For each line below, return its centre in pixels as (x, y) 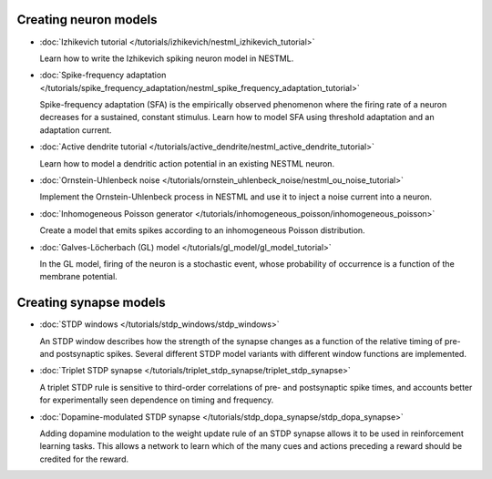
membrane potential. (78, 277)
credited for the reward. (84, 459)
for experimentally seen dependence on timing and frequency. (157, 400)
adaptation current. (76, 130)
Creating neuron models (87, 20)
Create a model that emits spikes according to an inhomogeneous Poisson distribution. (202, 230)
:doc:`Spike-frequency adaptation (103, 75)
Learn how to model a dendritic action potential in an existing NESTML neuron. (187, 163)
